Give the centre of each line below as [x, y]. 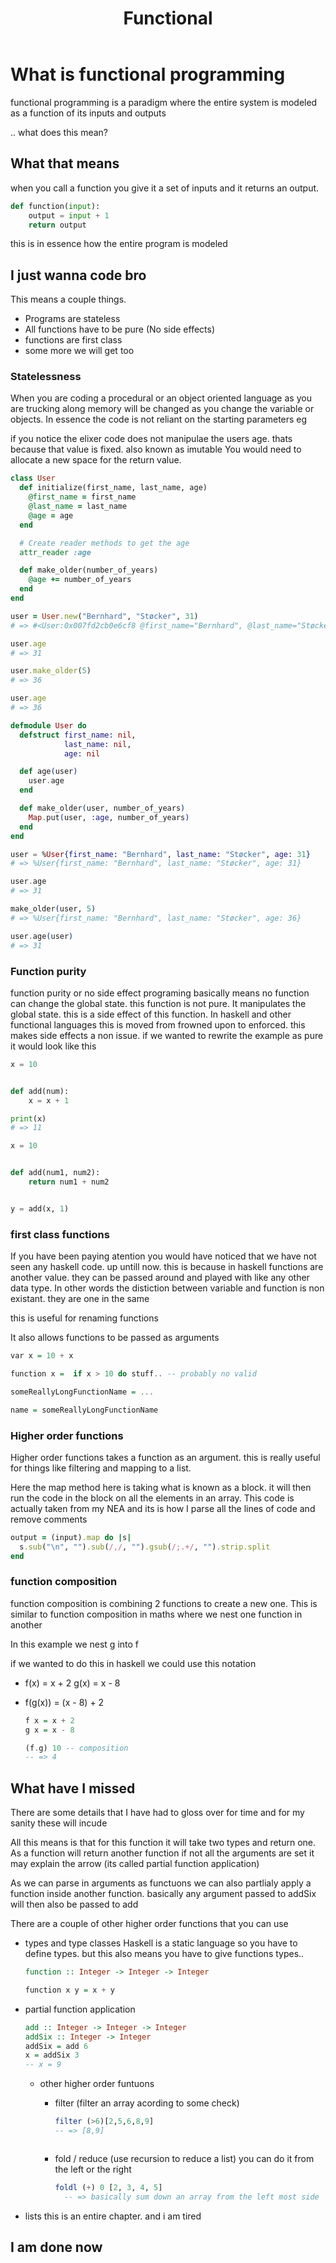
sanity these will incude [59, 1823]
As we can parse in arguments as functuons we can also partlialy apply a [161, 1883]
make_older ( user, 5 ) [53, 909]
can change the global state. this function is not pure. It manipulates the [158, 1003]
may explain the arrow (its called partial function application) [135, 1864]
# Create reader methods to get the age [104, 543]
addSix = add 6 [56, 2046]
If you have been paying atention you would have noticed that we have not [163, 1256]
